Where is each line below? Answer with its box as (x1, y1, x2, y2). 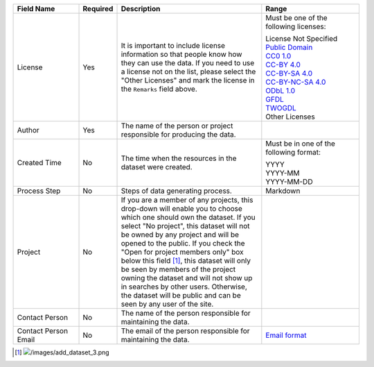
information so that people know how (121, 49, 242, 59)
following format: (265, 148, 321, 157)
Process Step (17, 186, 61, 196)
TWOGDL (265, 103, 297, 112)
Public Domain (265, 42, 313, 52)
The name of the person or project (121, 121, 233, 130)
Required (82, 4, 114, 13)
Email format (265, 330, 307, 340)
